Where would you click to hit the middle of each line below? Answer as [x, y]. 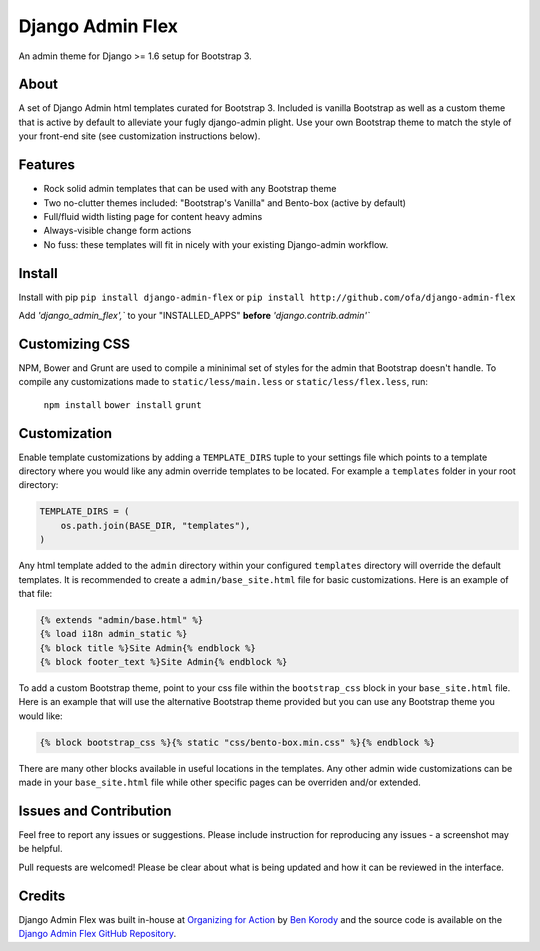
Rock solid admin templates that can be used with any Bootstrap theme [190, 189]
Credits [42, 895]
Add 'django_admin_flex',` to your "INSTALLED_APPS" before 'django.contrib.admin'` [194, 315]
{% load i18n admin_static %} [113, 634]
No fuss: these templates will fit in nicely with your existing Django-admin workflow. [216, 244]
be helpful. [40, 849]
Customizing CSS [74, 343]
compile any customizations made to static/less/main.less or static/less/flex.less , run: [223, 382]
